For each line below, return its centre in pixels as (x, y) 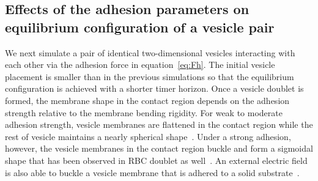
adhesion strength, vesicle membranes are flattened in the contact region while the (159, 124)
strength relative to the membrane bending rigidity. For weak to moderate (144, 112)
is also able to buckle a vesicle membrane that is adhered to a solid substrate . (152, 172)
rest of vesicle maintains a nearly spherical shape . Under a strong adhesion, (148, 136)
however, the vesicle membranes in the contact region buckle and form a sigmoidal (159, 148)
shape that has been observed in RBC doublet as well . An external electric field (156, 160)
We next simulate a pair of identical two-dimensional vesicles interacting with (150, 52)
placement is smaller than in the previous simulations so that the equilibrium (150, 76)
